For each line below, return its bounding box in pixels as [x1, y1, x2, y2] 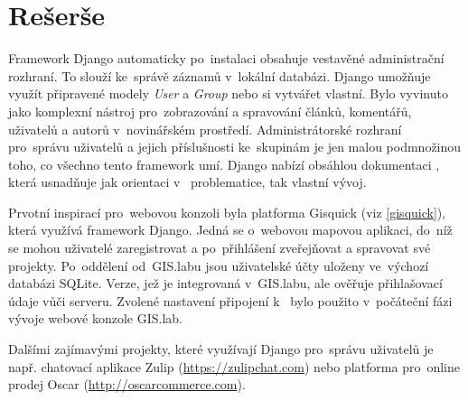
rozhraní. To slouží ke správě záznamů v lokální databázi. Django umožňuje [8, 66, 431, 85]
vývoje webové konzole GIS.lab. [8, 309, 183, 328]
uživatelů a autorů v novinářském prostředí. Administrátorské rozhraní [8, 119, 402, 138]
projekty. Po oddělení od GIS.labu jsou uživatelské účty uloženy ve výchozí [8, 256, 429, 274]
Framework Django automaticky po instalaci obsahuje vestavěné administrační [8, 49, 445, 68]
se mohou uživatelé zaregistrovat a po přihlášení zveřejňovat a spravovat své [8, 238, 431, 257]
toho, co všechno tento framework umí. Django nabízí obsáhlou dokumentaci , [8, 154, 440, 173]
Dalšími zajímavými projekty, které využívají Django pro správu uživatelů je [8, 340, 434, 358]
